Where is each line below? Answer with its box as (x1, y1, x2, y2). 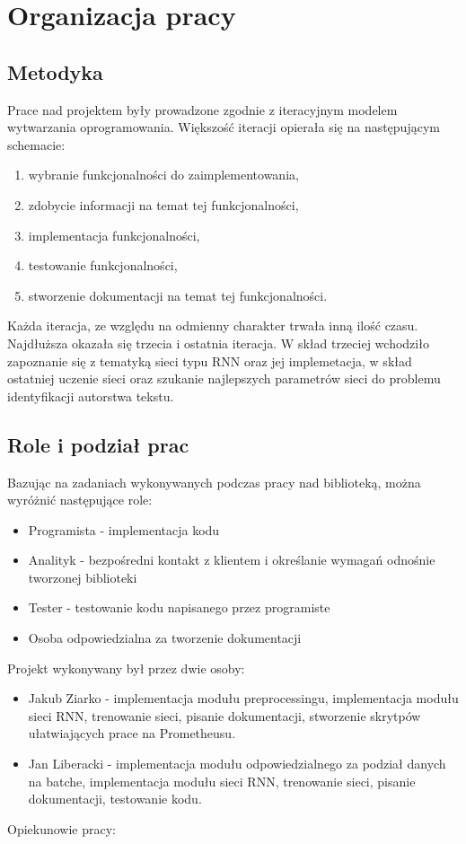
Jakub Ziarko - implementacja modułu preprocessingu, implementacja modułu (28, 689, 459, 708)
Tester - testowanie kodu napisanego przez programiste (28, 598, 330, 617)
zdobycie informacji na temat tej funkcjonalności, (28, 195, 299, 214)
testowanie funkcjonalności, (28, 256, 178, 275)
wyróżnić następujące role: (7, 490, 153, 509)
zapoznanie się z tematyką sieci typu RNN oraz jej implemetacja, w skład (7, 351, 412, 370)
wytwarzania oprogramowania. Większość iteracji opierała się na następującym (7, 118, 440, 136)
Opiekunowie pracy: (7, 819, 117, 838)
